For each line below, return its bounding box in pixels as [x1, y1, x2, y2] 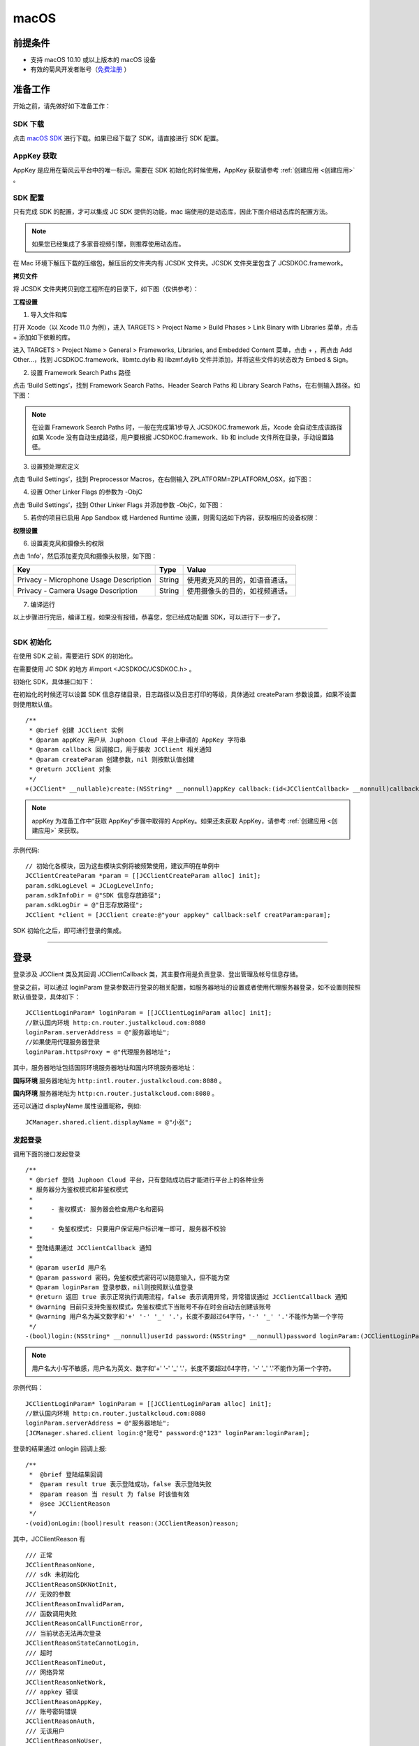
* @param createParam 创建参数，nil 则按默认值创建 [29, 755, 195, 763]
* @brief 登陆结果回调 [29, 1470, 103, 1479]
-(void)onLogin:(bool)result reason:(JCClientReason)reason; [25, 1519, 239, 1527]
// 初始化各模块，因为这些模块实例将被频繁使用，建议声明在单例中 [25, 862, 220, 870]
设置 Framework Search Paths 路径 [30, 368, 131, 376]
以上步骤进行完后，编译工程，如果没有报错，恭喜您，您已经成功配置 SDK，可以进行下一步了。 [13, 613, 284, 622]
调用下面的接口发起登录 [13, 1150, 80, 1158]
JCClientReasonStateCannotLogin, [25, 1639, 140, 1648]
